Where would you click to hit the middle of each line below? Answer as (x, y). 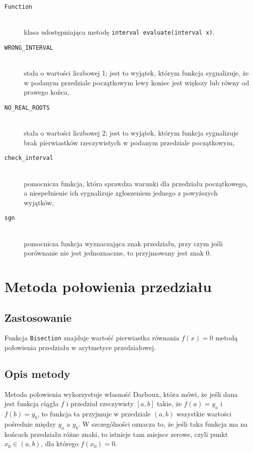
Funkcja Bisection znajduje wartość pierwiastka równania (92, 338)
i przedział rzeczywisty (100, 403)
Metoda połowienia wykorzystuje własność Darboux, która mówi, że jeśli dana (121, 394)
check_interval (29, 158)
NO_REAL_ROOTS (27, 108)
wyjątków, (39, 202)
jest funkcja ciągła (32, 403)
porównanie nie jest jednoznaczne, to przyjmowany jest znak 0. (118, 253)
